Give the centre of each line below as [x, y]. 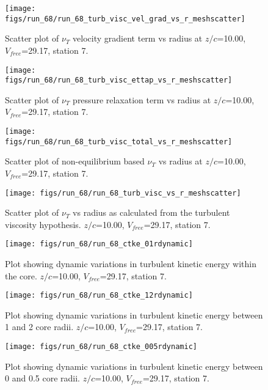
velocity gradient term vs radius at [138, 38]
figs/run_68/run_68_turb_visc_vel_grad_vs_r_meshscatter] [125, 19]
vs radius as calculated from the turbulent [151, 212]
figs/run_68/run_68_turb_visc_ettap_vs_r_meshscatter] [119, 80]
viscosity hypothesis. [43, 224]
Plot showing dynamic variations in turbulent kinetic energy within [131, 263]
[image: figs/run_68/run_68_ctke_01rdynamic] [99, 244]
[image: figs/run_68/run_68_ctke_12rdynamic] [99, 296]
